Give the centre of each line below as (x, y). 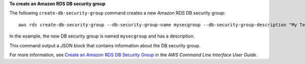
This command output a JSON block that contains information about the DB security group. (105, 45)
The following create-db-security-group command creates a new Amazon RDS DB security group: (117, 13)
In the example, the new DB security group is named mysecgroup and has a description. (102, 36)
